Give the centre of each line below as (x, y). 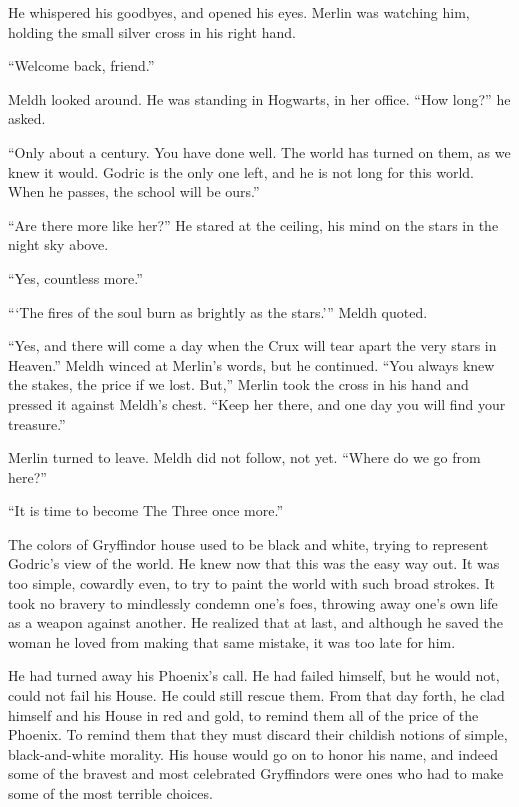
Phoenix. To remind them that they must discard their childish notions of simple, (258, 734)
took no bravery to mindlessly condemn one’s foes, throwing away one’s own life (253, 602)
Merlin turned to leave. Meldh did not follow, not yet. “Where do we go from (244, 457)
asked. (27, 118)
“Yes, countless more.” (75, 277)
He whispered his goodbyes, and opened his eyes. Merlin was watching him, (239, 12)
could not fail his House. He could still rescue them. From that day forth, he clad (256, 695)
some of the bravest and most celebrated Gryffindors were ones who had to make (256, 773)
